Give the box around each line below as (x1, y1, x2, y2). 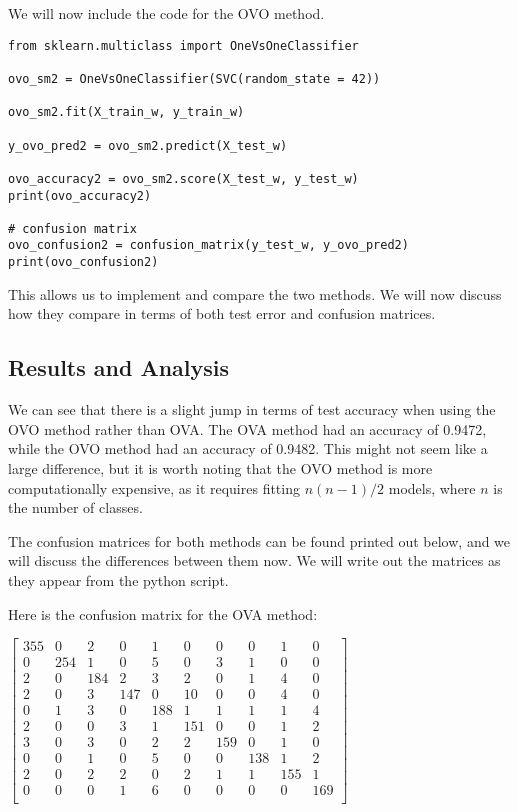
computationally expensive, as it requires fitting (8, 477, 300, 498)
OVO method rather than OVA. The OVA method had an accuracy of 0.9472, (8, 418, 487, 439)
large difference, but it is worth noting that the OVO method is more (8, 457, 433, 478)
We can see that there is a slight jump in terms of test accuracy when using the (8, 399, 496, 420)
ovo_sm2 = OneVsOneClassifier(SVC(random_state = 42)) (8, 71, 381, 86)
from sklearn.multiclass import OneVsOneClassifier (8, 38, 359, 53)
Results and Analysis (8, 352, 230, 383)
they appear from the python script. (8, 569, 229, 590)
